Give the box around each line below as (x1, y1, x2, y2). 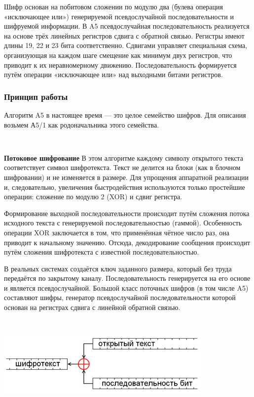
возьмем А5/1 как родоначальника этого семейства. (4, 119, 159, 130)
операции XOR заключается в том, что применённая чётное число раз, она (4, 227, 229, 237)
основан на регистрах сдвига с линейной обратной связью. (4, 302, 181, 312)
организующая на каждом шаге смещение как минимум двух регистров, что (4, 49, 232, 60)
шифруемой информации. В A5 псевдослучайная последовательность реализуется (4, 21, 250, 31)
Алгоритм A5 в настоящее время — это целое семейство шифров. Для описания (4, 109, 246, 120)
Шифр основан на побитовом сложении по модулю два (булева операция (4, 1, 223, 11)
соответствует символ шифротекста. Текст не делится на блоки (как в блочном (4, 162, 241, 173)
